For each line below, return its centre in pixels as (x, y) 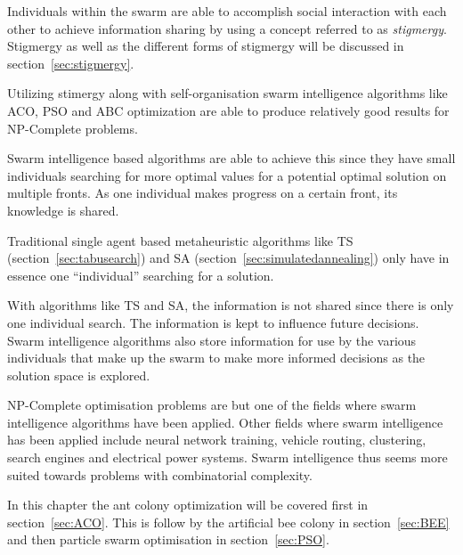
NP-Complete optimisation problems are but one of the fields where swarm (212, 405)
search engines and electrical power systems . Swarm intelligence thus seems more (227, 457)
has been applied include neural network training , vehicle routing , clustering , (217, 440)
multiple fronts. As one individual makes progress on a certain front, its (203, 193)
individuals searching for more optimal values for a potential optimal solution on (227, 175)
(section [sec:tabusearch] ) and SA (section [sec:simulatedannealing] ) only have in (228, 258)
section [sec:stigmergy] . (71, 63)
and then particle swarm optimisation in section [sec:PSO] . (168, 539)
